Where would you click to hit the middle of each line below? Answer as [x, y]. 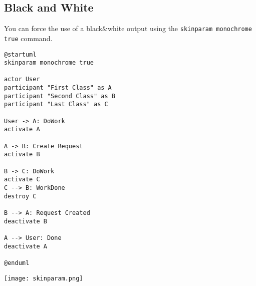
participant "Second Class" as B [60, 96]
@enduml [17, 263]
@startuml [20, 54]
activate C [22, 180]
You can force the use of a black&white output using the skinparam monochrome [128, 28]
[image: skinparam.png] [44, 278]
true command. [28, 38]
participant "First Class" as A [58, 88]
